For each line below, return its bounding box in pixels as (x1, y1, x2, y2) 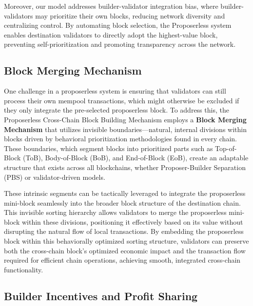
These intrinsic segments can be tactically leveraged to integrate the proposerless (4, 188, 246, 198)
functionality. (4, 264, 43, 274)
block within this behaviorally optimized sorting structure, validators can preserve (4, 236, 249, 246)
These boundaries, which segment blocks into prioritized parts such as (4, 143, 213, 153)
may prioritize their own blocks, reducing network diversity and (35, 10, 225, 20)
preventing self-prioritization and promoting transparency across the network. (4, 39, 236, 49)
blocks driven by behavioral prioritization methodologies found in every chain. (4, 134, 237, 144)
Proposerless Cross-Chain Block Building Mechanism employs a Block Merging (4, 114, 247, 124)
